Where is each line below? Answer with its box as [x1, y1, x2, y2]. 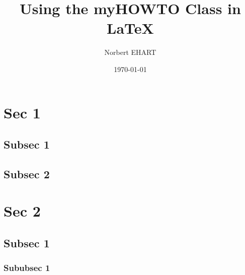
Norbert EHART [104, 47, 156, 57]
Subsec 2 [4, 166, 50, 181]
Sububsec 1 [4, 261, 50, 274]
